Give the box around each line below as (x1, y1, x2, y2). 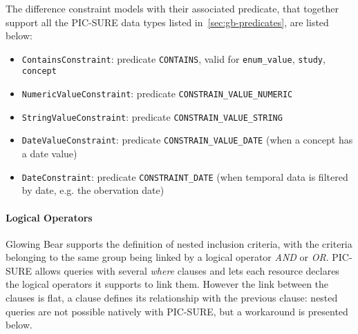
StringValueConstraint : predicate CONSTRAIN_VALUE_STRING (21, 109, 283, 124)
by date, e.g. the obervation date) (21, 183, 164, 197)
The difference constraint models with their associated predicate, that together (6, 1, 339, 15)
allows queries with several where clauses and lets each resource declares (35, 263, 339, 277)
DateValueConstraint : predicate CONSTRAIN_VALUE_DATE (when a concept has (21, 132, 353, 147)
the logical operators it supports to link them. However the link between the (6, 277, 329, 291)
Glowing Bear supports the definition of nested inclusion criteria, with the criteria (6, 236, 352, 250)
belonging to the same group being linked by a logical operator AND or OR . (6, 250, 329, 264)
